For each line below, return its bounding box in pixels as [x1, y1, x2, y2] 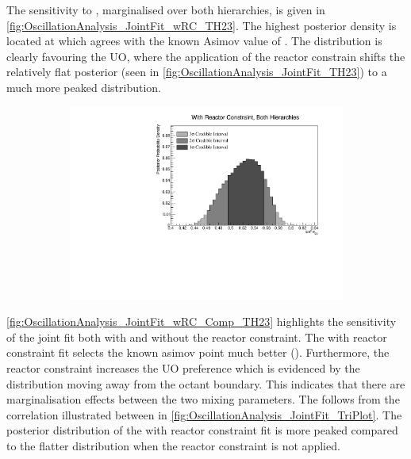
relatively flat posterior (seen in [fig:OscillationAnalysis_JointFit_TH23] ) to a [6, 63, 387, 80]
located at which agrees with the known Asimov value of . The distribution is [6, 33, 382, 49]
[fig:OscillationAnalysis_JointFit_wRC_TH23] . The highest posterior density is [6, 17, 397, 33]
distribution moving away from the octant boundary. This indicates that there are [6, 375, 405, 392]
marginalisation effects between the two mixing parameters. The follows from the [6, 391, 400, 407]
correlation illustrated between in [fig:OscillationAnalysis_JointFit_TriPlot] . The [6, 406, 402, 423]
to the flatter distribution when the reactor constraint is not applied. [6, 438, 340, 454]
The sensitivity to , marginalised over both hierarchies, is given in [6, 2, 325, 17]
